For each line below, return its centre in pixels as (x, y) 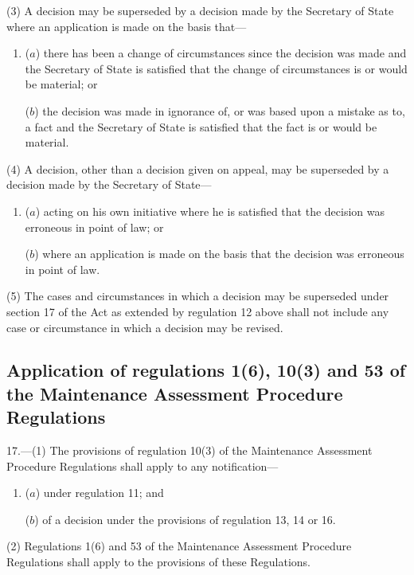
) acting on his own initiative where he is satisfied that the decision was (210, 211)
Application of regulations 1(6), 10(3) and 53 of (206, 370)
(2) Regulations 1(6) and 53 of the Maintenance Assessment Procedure (179, 546)
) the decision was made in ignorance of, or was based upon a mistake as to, (220, 110)
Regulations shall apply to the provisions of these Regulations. (159, 562)
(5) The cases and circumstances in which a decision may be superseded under (198, 296)
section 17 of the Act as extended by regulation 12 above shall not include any (198, 311)
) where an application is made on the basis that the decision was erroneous (219, 254)
